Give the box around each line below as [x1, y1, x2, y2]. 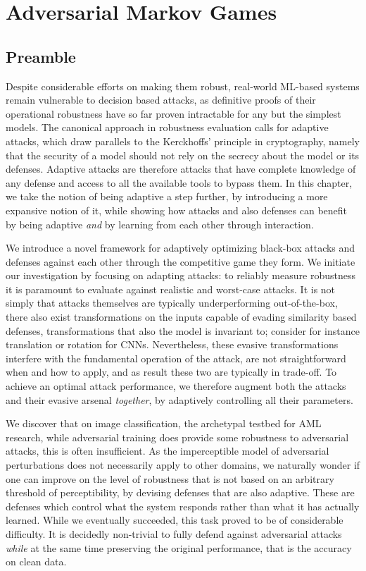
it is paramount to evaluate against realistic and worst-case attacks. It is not [6, 281, 336, 296]
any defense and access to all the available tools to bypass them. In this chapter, [6, 175, 353, 190]
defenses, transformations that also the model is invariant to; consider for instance [6, 323, 360, 338]
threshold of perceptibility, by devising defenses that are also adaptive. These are [6, 485, 355, 500]
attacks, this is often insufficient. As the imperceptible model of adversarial [6, 443, 329, 458]
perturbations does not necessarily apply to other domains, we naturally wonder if [6, 458, 360, 472]
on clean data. [6, 554, 67, 569]
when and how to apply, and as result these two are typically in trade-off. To [6, 364, 337, 379]
